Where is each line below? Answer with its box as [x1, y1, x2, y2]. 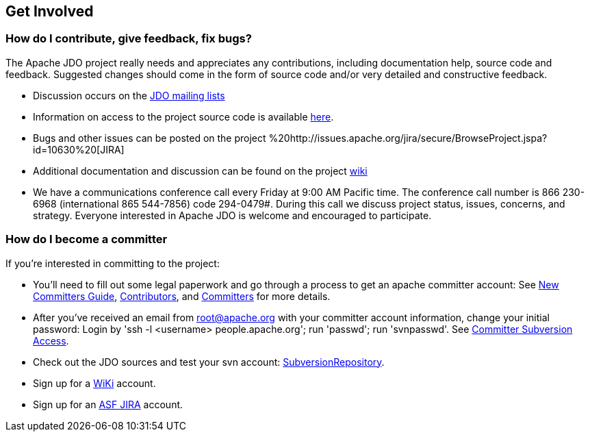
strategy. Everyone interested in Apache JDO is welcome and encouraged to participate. [33, 209, 432, 221]
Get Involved [5, 3, 94, 20]
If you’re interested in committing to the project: [5, 257, 220, 269]
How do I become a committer [5, 232, 168, 247]
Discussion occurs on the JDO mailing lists [33, 89, 225, 101]
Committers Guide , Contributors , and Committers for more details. [33, 290, 331, 302]
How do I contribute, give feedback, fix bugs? [5, 32, 252, 46]
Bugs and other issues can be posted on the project [33, 132, 266, 144]
